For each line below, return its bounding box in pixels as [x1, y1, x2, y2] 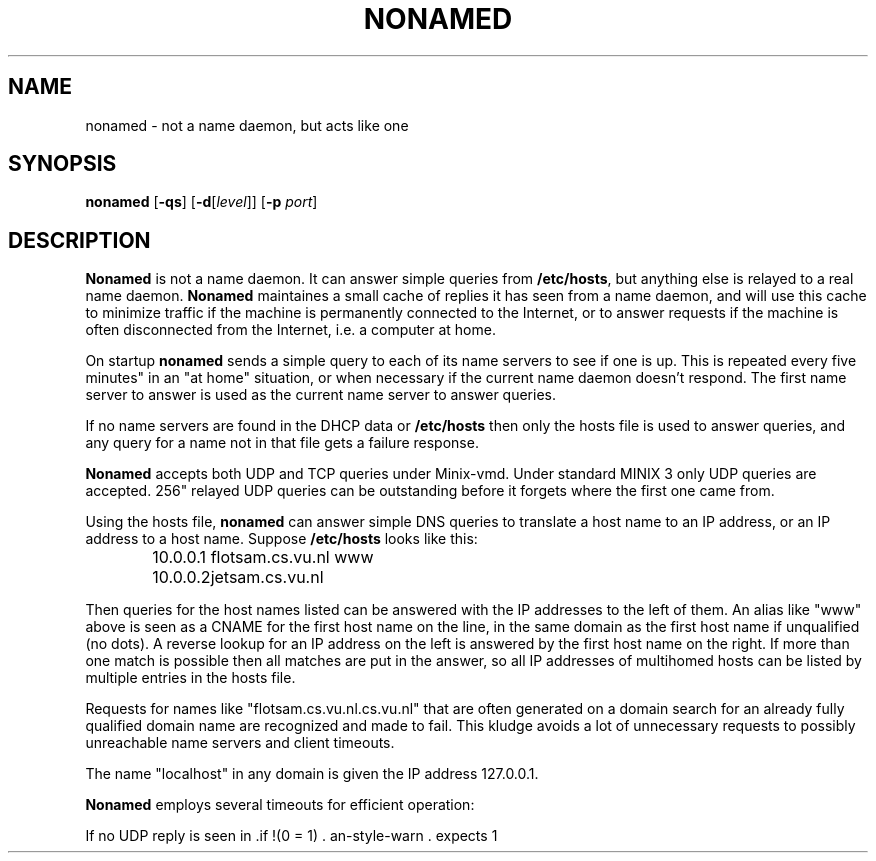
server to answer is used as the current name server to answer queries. [85, 386, 556, 404]
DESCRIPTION [8, 227, 151, 253]
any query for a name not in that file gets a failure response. [85, 434, 479, 452]
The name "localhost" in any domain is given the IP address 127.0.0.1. [85, 765, 539, 783]
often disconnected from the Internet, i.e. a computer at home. [85, 321, 496, 339]
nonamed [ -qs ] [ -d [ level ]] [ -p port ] [85, 193, 318, 211]
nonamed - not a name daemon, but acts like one [85, 116, 409, 134]
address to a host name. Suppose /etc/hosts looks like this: [85, 530, 478, 548]
